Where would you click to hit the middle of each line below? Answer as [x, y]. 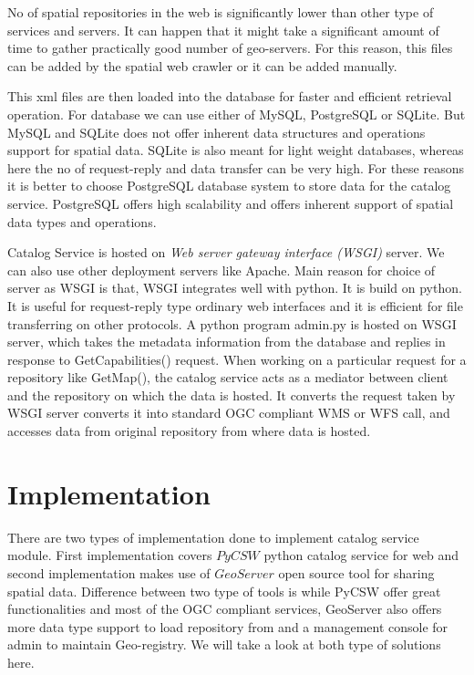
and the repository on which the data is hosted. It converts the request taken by [232, 395]
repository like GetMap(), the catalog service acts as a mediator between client [228, 377]
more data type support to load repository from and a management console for [228, 626]
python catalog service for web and [361, 555]
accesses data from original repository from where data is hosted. [189, 431]
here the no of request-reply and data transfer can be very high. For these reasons [236, 167]
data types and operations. [82, 221]
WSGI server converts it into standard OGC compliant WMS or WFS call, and [229, 413]
